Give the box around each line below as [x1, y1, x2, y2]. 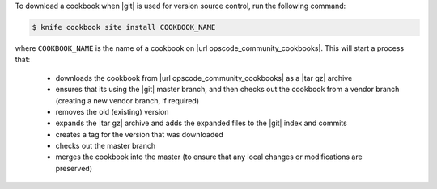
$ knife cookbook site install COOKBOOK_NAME [32, 23, 216, 31]
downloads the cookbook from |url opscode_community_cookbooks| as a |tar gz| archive [55, 73, 353, 82]
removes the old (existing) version [55, 107, 169, 116]
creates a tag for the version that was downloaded [55, 129, 224, 139]
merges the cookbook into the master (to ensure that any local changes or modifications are [55, 152, 363, 162]
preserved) [55, 163, 93, 173]
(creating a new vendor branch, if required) [55, 95, 200, 105]
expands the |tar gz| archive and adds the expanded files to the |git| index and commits [55, 118, 347, 128]
